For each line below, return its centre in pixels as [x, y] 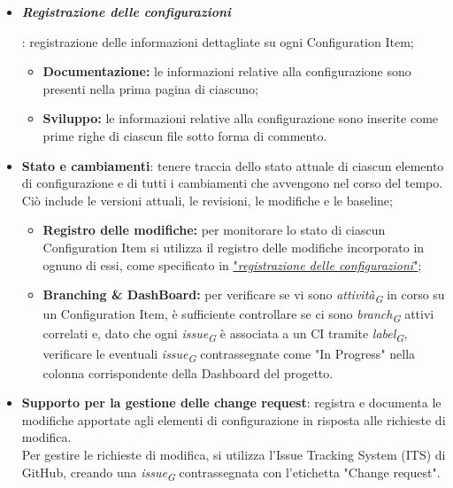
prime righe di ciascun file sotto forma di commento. [185, 135]
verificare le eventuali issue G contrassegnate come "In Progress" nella [229, 354]
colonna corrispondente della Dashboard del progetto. [188, 372]
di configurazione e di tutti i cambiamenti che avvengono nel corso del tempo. [232, 183]
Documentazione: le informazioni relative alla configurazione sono [227, 71]
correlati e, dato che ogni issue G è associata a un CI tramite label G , [225, 335]
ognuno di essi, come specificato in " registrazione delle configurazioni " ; [232, 264]
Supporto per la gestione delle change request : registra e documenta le [231, 403]
